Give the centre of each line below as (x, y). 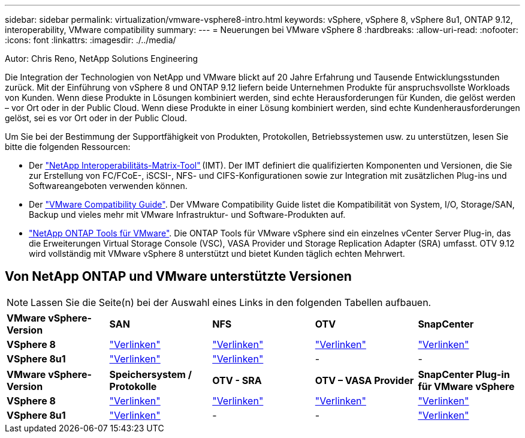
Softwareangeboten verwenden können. (108, 186)
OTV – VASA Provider (364, 380)
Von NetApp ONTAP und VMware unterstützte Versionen (178, 277)
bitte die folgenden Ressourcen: (68, 147)
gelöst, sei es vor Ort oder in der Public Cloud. (96, 118)
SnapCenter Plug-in (464, 374)
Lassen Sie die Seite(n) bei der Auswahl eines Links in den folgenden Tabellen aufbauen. (231, 302)
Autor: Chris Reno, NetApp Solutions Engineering (102, 58)
